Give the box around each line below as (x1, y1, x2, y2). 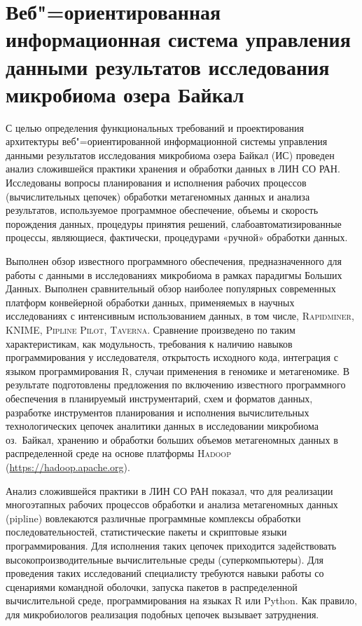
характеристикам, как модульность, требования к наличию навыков (6, 336, 293, 351)
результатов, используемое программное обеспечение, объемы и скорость (6, 203, 319, 217)
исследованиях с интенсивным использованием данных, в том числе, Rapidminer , (6, 308, 354, 323)
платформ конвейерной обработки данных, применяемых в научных (6, 294, 295, 309)
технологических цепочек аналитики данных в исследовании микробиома (6, 419, 319, 433)
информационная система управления (6, 25, 351, 53)
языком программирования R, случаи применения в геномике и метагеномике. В (6, 363, 350, 378)
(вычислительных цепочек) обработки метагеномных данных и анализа (6, 189, 310, 203)
